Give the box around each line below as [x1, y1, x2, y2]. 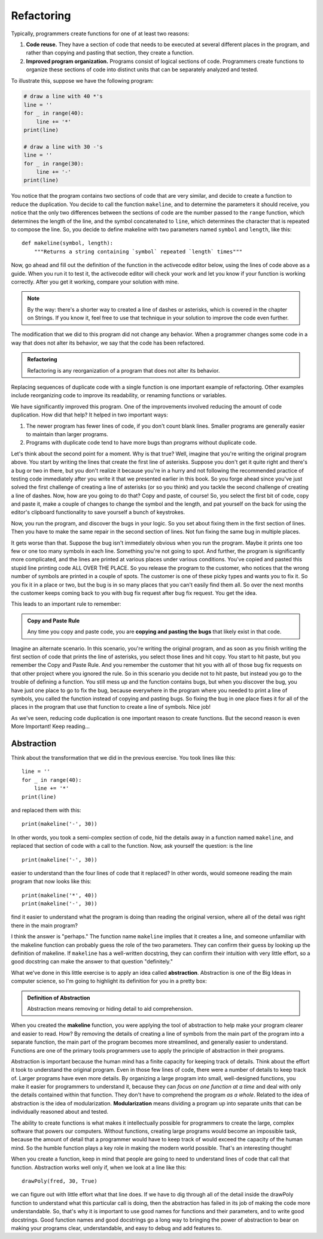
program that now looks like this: [11, 878, 92, 885]
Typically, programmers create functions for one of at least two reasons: [11, 30, 190, 37]
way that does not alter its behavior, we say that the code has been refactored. [11, 339, 205, 346]
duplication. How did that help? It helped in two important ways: [11, 411, 169, 419]
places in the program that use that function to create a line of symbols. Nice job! [11, 703, 211, 711]
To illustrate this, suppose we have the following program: [11, 77, 154, 84]
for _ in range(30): [23, 160, 84, 167]
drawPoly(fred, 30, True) [22, 1178, 98, 1184]
